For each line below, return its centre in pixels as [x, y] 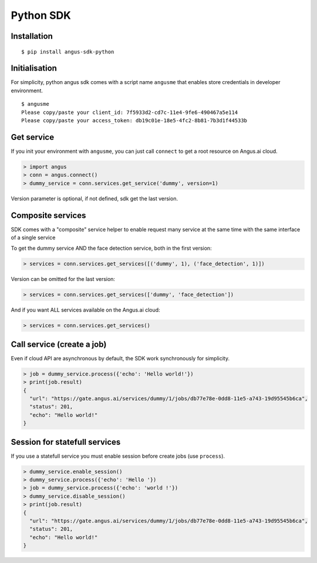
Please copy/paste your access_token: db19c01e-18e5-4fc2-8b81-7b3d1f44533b [134, 121]
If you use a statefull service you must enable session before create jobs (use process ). [118, 456]
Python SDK [41, 15]
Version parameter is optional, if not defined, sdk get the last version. [95, 198]
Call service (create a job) [59, 344]
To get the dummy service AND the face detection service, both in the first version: [111, 248]
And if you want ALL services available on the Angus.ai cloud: [86, 310]
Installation [32, 36]
